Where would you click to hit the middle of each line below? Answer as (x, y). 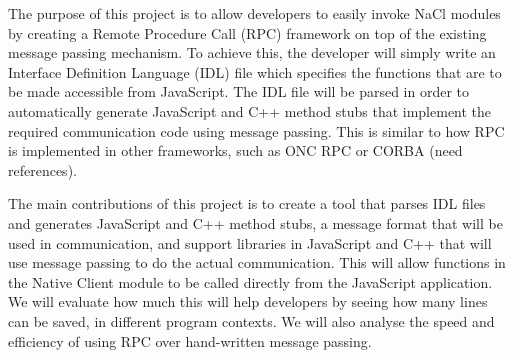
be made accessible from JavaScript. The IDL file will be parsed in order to (239, 91)
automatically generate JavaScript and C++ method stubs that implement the (250, 110)
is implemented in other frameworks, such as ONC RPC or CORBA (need (235, 150)
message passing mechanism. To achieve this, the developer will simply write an (252, 52)
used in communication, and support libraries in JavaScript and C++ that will (250, 242)
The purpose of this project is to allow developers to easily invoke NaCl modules (254, 13)
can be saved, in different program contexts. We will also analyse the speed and (251, 320)
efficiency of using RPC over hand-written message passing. (190, 340)
